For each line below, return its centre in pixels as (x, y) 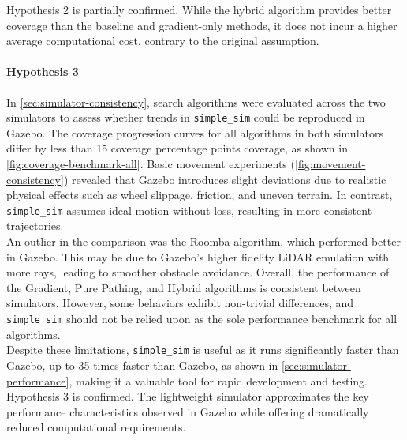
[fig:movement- (330, 164)
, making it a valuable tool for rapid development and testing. (218, 380)
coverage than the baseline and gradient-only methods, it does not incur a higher (202, 25)
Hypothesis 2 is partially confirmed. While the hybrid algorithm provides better (199, 9)
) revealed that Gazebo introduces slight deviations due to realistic (225, 179)
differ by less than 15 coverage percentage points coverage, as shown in (177, 148)
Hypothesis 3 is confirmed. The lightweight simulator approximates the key (188, 396)
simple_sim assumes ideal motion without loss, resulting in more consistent (189, 210)
